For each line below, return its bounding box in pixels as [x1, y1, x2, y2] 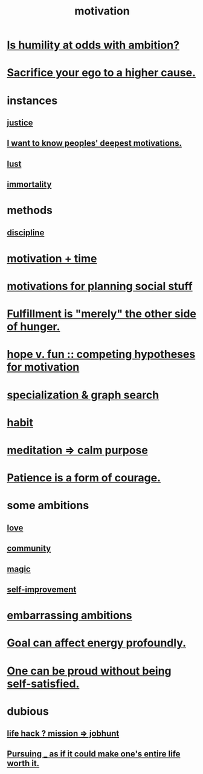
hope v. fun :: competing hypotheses [7, 348, 196, 361]
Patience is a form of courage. [7, 471, 161, 485]
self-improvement [7, 584, 77, 594]
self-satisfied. [7, 677, 80, 691]
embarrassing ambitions [7, 609, 132, 622]
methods [7, 204, 53, 217]
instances [7, 94, 58, 107]
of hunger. [7, 320, 60, 334]
